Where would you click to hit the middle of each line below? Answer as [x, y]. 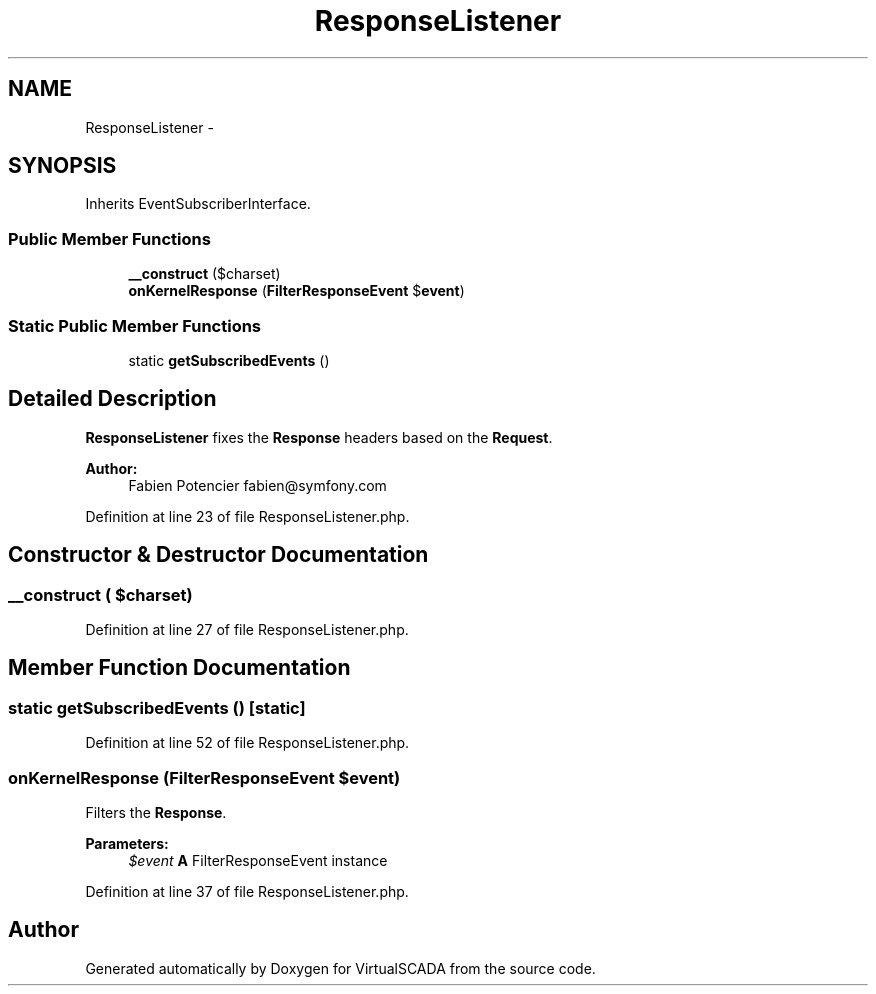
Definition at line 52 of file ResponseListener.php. [247, 743]
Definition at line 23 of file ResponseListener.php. [247, 516]
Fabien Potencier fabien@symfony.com [257, 485]
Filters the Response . [156, 812]
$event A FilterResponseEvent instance [258, 860]
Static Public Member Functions [135, 325]
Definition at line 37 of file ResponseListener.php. [247, 891]
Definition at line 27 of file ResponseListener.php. [247, 629]
